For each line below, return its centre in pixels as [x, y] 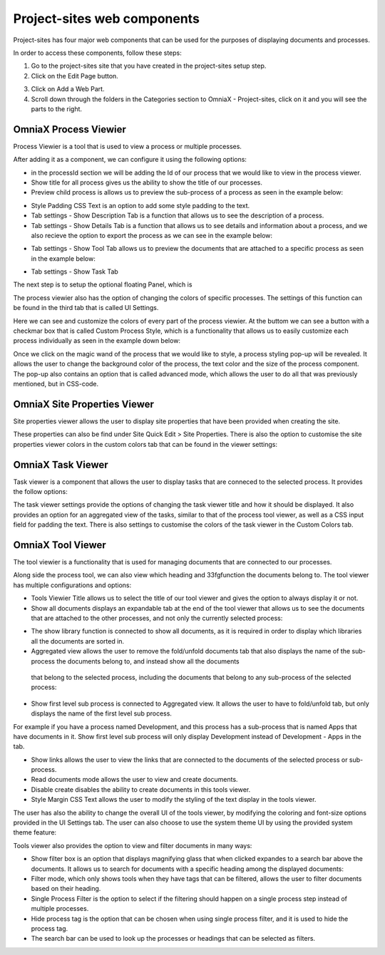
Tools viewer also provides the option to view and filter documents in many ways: [133, 845]
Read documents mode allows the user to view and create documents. [134, 780]
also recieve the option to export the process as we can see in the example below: [152, 235]
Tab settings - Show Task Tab [75, 272]
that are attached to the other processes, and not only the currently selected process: [157, 618]
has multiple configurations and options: [72, 585]
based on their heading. [66, 889]
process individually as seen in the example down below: [97, 341]
